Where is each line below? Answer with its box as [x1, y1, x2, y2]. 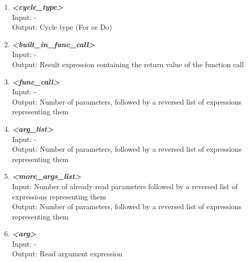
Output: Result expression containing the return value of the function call [12, 58, 244, 69]
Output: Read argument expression [12, 248, 122, 259]
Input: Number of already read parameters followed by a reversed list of [12, 180, 238, 191]
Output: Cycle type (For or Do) [12, 22, 112, 32]
